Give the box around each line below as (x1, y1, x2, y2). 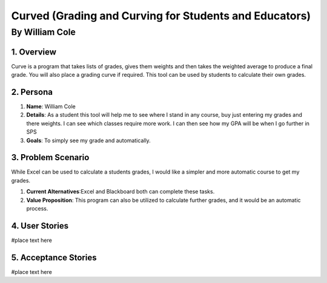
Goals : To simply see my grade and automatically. (26, 137, 151, 144)
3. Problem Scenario (11, 152, 90, 163)
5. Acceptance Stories (11, 252, 97, 262)
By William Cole (11, 27, 76, 37)
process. (26, 205, 48, 212)
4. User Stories (11, 221, 69, 231)
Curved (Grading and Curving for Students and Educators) (11, 9, 311, 22)
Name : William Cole (26, 103, 76, 110)
